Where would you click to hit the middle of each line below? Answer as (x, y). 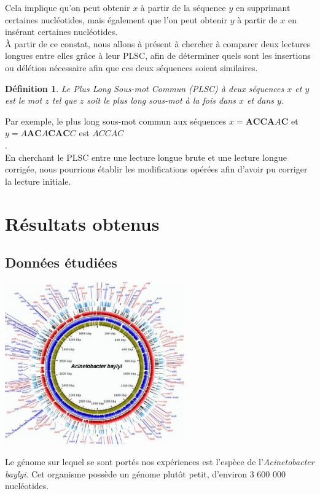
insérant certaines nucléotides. (61, 32)
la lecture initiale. (38, 181)
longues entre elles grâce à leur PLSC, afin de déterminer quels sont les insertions (158, 56)
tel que (64, 100)
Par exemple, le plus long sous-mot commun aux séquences (116, 121)
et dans (260, 100)
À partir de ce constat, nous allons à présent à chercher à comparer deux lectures (158, 43)
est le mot (24, 100)
